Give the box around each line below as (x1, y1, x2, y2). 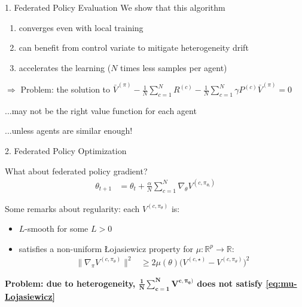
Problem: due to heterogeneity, (5, 277, 136, 289)
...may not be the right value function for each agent (5, 104, 197, 116)
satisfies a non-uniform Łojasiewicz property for (19, 242, 193, 254)
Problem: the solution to (20, 83, 111, 96)
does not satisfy (197, 277, 263, 289)
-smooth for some (25, 222, 89, 235)
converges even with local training (19, 21, 144, 33)
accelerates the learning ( (19, 61, 111, 73)
